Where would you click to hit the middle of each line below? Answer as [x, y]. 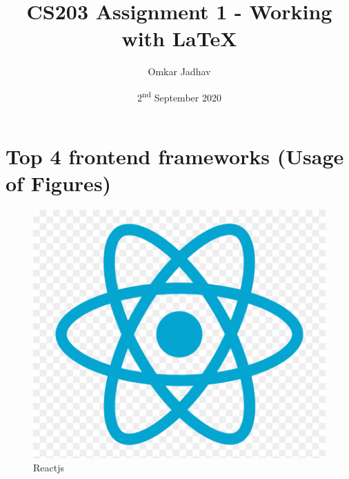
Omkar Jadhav [179, 71]
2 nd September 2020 [179, 96]
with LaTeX [179, 38]
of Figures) [59, 183]
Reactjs [49, 468]
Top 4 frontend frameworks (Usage [175, 156]
